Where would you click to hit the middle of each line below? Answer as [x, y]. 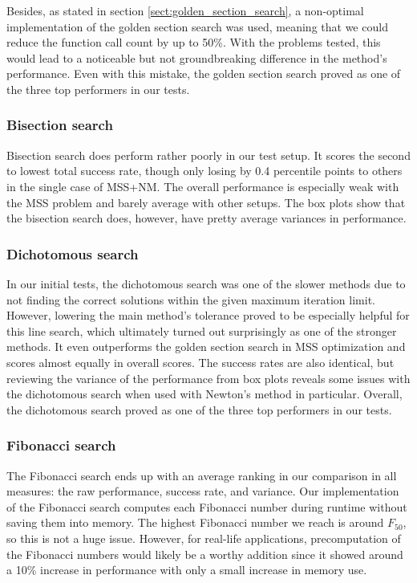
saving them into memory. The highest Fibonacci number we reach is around [195, 522]
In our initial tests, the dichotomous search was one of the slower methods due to [206, 283]
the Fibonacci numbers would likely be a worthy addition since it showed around [205, 554]
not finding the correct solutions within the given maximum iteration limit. [191, 299]
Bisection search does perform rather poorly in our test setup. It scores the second [208, 155]
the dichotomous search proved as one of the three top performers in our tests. [199, 409]
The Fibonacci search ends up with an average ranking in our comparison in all [202, 475]
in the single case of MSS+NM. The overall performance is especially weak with [203, 186]
